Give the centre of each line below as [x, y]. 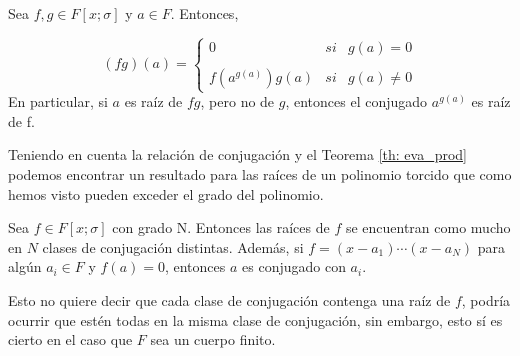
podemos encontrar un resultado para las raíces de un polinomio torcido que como [260, 173]
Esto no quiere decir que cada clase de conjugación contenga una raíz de [229, 299]
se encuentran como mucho [428, 227]
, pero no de [237, 101]
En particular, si [58, 101]
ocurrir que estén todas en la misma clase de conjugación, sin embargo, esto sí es [255, 319]
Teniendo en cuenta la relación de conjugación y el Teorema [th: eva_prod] [238, 154]
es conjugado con [294, 266]
